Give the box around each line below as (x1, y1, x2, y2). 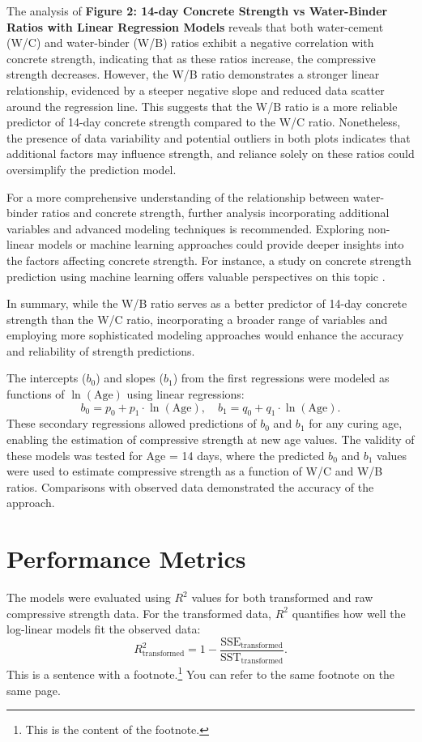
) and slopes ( (96, 369, 164, 386)
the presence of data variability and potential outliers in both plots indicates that (6, 129, 411, 146)
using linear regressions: (126, 386, 245, 403)
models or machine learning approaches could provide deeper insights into (37, 236, 404, 253)
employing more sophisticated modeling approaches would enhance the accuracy (6, 326, 404, 343)
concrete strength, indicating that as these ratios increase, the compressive (6, 49, 376, 66)
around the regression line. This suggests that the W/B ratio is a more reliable (6, 97, 398, 114)
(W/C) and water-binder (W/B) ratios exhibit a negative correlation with (6, 34, 374, 51)
